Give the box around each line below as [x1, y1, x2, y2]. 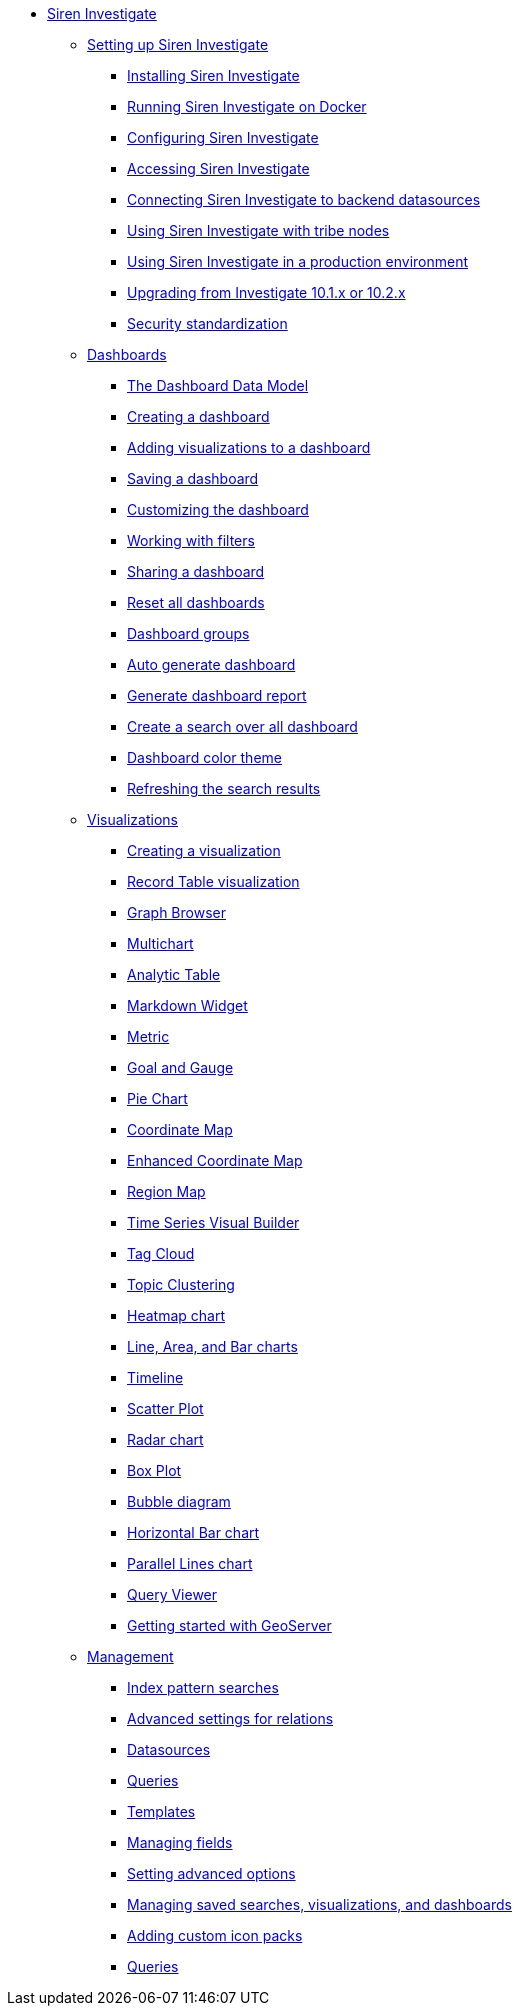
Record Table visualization [127, 873, 300, 890]
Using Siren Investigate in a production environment [127, 253, 469, 270]
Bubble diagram [127, 1493, 231, 1510]
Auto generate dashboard [127, 656, 296, 673]
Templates [127, 1803, 196, 1820]
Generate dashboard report [127, 687, 307, 704]
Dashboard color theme [127, 749, 282, 766]
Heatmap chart [127, 1307, 225, 1324]
